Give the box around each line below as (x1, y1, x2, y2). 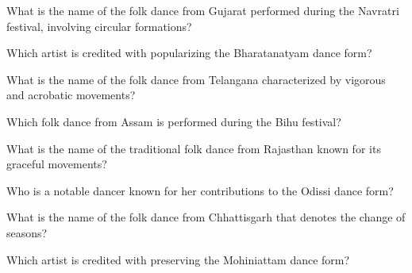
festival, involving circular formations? (6, 17, 192, 34)
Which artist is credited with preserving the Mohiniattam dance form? (6, 251, 350, 267)
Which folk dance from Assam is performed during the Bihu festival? (6, 113, 341, 129)
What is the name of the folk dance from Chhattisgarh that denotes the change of (6, 209, 406, 225)
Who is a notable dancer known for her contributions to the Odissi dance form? (6, 182, 394, 198)
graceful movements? (6, 156, 107, 172)
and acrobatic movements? (6, 87, 136, 103)
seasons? (6, 224, 48, 240)
